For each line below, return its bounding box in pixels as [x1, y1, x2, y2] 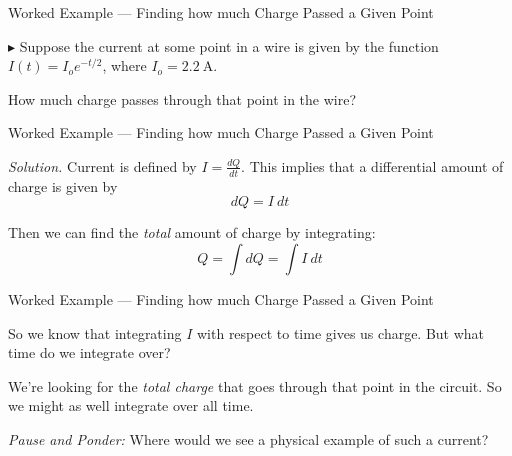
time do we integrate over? [8, 342, 171, 363]
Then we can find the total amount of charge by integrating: [8, 222, 376, 243]
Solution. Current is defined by [8, 155, 197, 176]
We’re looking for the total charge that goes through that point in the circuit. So [8, 375, 502, 396]
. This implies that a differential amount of [241, 155, 504, 176]
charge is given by [8, 175, 118, 196]
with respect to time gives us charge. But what [196, 322, 485, 343]
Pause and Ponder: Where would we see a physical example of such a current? [8, 428, 489, 449]
